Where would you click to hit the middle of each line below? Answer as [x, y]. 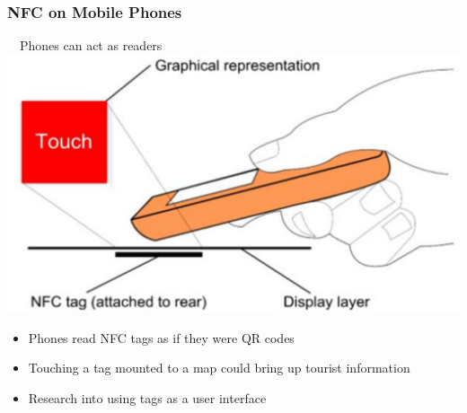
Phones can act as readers [91, 45]
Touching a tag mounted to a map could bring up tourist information [219, 368]
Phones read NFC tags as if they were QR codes [161, 337]
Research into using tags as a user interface [147, 398]
